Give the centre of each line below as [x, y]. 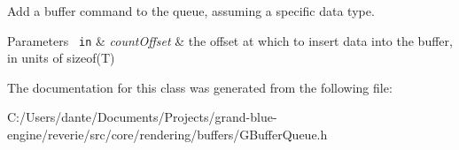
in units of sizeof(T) [61, 58]
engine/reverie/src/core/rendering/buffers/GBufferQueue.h [167, 135]
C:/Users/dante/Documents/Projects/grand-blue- [142, 117]
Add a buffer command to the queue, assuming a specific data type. [191, 11]
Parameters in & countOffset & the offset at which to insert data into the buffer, [230, 40]
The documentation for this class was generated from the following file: [200, 87]
